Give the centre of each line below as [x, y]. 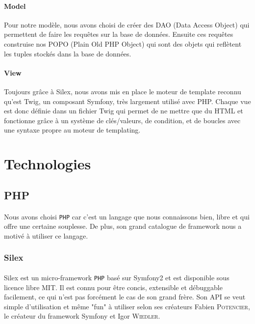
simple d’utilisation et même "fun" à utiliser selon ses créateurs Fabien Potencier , [127, 306]
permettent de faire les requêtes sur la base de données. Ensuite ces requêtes [119, 34]
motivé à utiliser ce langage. [46, 235]
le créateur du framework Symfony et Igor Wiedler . [82, 316]
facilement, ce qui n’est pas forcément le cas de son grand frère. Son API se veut [125, 297]
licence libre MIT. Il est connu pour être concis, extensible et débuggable [113, 287]
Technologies [48, 164]
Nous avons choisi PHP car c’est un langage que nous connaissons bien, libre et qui [127, 216]
